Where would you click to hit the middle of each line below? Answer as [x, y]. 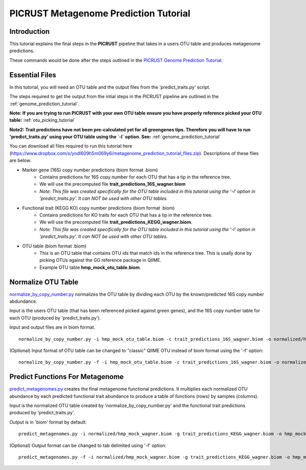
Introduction [30, 31]
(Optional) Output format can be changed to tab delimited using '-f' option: [88, 445]
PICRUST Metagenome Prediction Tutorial [100, 13]
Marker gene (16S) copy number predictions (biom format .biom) [90, 170]
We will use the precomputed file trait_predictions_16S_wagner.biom [112, 184]
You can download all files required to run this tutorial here [71, 146]
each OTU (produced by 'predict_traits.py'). [55, 318]
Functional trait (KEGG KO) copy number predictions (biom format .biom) [98, 208]
